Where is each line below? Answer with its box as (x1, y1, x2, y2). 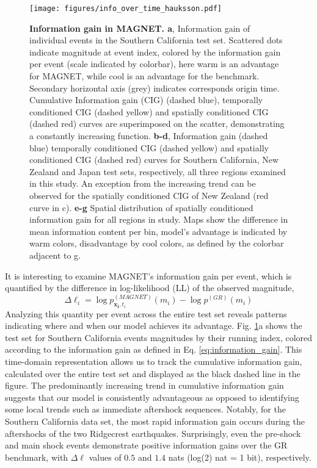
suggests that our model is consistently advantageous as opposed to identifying (5, 391, 299, 403)
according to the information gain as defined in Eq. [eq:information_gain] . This (5, 343, 302, 356)
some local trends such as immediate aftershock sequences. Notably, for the (5, 403, 286, 416)
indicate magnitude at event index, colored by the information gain (29, 45, 281, 58)
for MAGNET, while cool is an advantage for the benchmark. (29, 70, 260, 82)
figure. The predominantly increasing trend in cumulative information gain (5, 379, 284, 392)
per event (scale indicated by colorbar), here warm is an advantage (29, 57, 279, 70)
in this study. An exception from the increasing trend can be (29, 177, 256, 190)
